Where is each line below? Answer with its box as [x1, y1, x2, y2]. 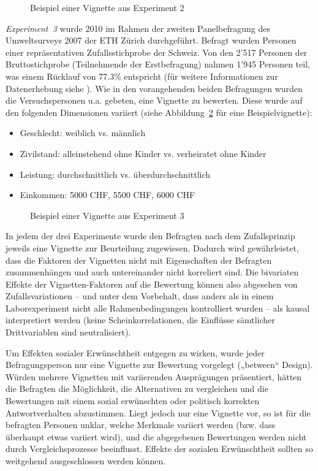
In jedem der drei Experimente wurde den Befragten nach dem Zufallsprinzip [6, 229, 295, 242]
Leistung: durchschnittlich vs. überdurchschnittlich [20, 167, 211, 180]
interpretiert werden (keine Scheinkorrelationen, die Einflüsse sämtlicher [6, 313, 275, 326]
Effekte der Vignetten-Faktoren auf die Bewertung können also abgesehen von [6, 277, 298, 290]
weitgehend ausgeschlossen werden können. [6, 454, 166, 467]
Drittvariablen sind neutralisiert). [6, 326, 131, 339]
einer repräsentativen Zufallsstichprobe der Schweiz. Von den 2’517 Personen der [6, 45, 308, 58]
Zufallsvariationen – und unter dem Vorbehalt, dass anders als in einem [6, 289, 274, 302]
